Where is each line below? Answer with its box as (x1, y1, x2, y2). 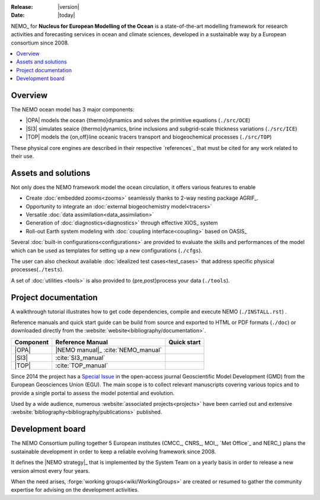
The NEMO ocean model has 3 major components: (11, 106, 135, 113)
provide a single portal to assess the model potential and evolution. (11, 389, 175, 396)
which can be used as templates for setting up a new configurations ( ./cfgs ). (11, 246, 203, 254)
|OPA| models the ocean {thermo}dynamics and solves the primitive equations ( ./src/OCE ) (25, 117, 251, 124)
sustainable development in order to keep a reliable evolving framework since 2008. (11, 448, 216, 455)
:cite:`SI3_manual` (55, 353, 105, 361)
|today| (57, 12, 75, 19)
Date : (11, 12, 25, 19)
